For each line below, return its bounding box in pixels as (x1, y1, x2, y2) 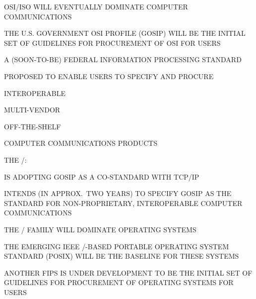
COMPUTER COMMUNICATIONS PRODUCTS (4, 138, 158, 148)
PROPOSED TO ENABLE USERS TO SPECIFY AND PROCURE (4, 71, 214, 81)
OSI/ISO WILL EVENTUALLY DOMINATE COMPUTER (4, 1, 188, 11)
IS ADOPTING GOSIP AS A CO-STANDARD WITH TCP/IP (4, 171, 199, 182)
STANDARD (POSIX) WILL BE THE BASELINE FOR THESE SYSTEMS (4, 251, 239, 261)
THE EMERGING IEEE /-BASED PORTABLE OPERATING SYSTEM (4, 241, 229, 251)
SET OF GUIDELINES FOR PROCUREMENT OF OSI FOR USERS (4, 37, 221, 48)
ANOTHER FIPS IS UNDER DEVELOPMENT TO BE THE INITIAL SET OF (4, 267, 253, 278)
